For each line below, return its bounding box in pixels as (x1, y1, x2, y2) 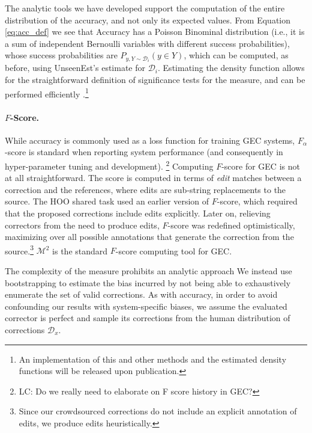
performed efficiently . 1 (5, 85, 89, 100)
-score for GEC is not (221, 159, 300, 172)
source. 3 (5, 242, 34, 257)
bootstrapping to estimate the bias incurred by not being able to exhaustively (5, 276, 291, 289)
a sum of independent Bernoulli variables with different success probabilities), (5, 37, 290, 49)
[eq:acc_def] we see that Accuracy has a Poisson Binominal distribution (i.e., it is (5, 25, 305, 38)
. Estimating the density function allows (158, 61, 305, 74)
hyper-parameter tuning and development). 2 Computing (5, 158, 214, 172)
